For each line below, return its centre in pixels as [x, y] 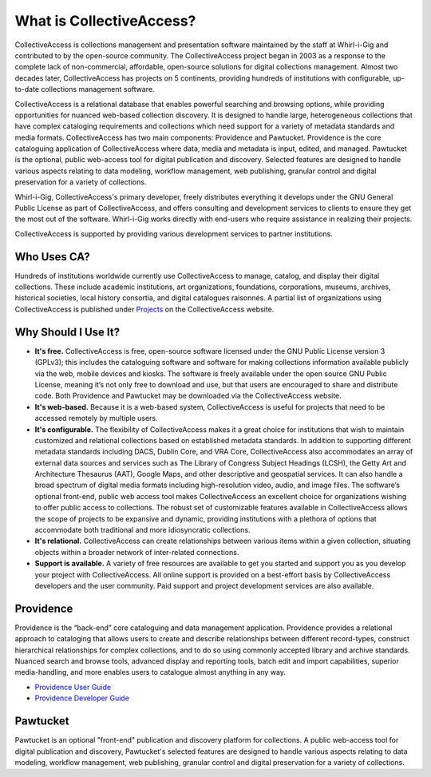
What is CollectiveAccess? [105, 21]
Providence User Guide [73, 687]
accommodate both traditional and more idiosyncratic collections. [142, 530]
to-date [27, 89]
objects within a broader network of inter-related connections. [137, 552]
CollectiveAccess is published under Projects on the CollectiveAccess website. [144, 309]
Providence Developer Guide [82, 698]
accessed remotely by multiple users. [96, 418]
